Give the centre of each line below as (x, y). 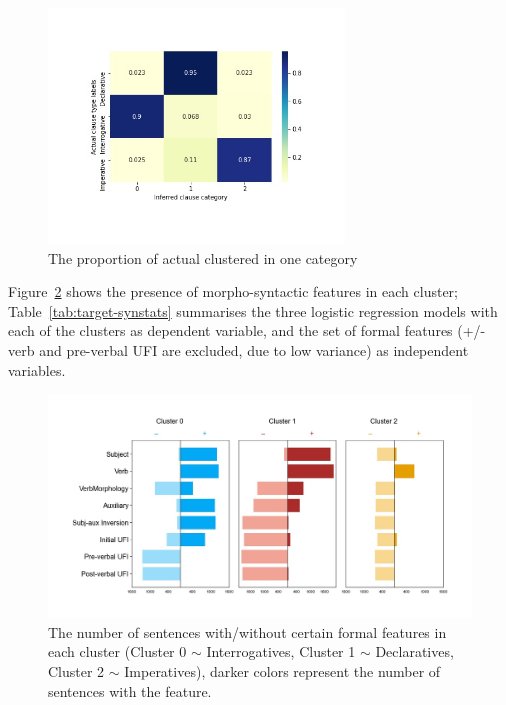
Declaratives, (414, 651)
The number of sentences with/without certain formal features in (247, 631)
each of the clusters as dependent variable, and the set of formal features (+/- (247, 330)
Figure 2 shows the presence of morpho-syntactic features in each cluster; (233, 291)
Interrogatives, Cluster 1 (281, 651)
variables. (37, 369)
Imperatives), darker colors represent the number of (282, 670)
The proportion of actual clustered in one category (203, 257)
